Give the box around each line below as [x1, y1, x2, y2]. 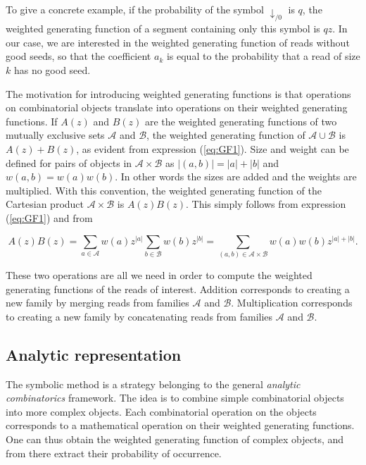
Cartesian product [6, 197, 84, 211]
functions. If [6, 113, 58, 128]
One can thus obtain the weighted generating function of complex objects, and [6, 431, 344, 446]
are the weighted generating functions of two [144, 113, 337, 128]
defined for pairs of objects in [6, 155, 132, 170]
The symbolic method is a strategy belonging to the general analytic [6, 376, 301, 391]
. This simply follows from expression [185, 197, 346, 211]
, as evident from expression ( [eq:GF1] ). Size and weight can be [76, 142, 349, 156]
